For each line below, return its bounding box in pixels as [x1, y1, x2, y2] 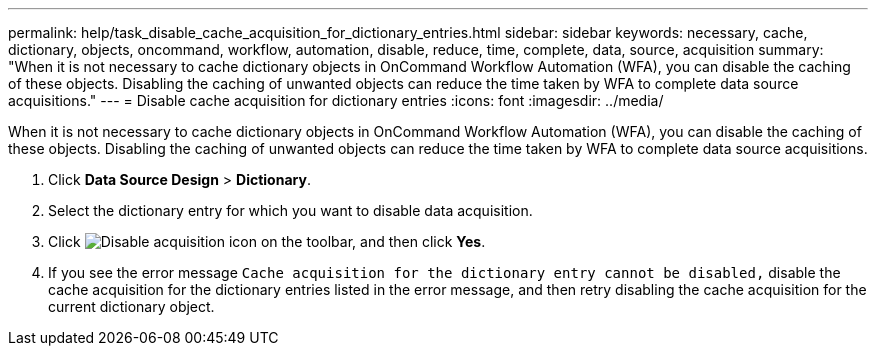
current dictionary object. [48, 298, 215, 315]
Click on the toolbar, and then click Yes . [48, 233, 486, 250]
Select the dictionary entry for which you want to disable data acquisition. [48, 202, 533, 219]
